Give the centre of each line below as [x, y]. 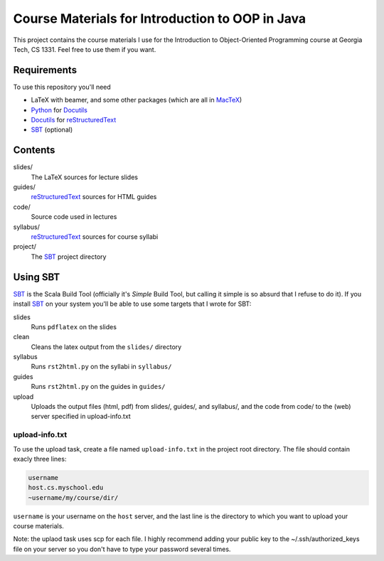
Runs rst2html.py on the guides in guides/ [98, 387]
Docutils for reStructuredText [74, 120]
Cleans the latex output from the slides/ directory [106, 347]
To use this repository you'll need [62, 87]
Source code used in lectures [74, 217]
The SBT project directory [69, 257]
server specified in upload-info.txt [81, 417]
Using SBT [37, 277]
